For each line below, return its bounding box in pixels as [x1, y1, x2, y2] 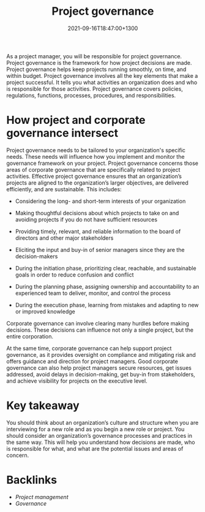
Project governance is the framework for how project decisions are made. [6, 59, 192, 66]
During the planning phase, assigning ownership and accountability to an [15, 283, 199, 290]
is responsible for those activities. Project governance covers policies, [6, 85, 184, 93]
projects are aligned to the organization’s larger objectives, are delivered [6, 179, 188, 186]
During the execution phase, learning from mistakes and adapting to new [15, 301, 199, 308]
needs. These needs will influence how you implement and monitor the [6, 153, 185, 160]
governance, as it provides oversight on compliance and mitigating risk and [6, 351, 196, 358]
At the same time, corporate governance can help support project [6, 345, 172, 352]
